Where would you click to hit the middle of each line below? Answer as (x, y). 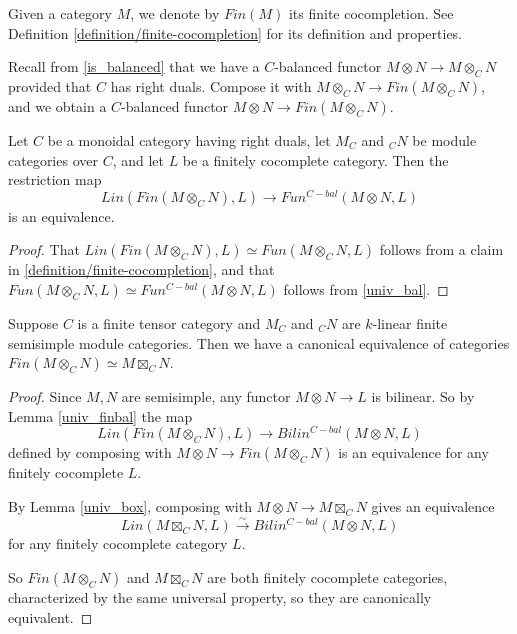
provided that (50, 85)
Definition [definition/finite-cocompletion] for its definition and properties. (235, 32)
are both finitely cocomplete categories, (327, 577)
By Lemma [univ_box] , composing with (130, 506)
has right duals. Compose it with (211, 85)
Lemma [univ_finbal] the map (100, 415)
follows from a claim (441, 249)
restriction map (55, 179)
